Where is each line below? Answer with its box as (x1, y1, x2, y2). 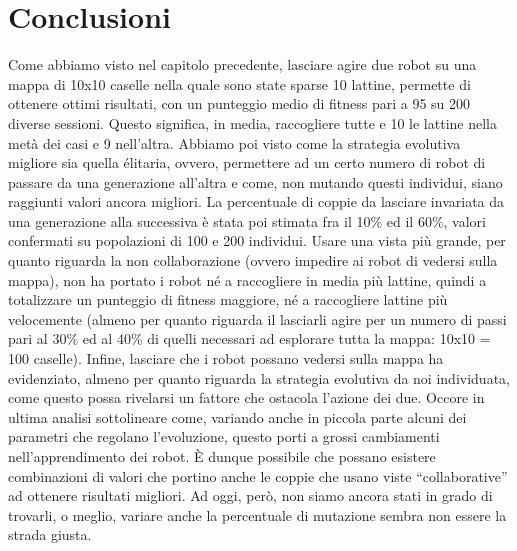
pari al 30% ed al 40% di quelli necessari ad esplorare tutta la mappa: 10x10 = (8, 328, 491, 349)
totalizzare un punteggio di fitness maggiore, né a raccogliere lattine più (8, 289, 448, 310)
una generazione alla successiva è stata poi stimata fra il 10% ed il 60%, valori (8, 210, 487, 231)
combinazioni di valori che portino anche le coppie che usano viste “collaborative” (8, 465, 508, 486)
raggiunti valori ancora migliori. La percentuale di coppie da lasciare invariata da (8, 191, 505, 212)
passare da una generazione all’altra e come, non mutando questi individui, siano (8, 171, 503, 192)
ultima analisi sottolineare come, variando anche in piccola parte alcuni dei (8, 406, 467, 427)
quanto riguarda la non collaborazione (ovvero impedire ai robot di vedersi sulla (8, 250, 498, 271)
